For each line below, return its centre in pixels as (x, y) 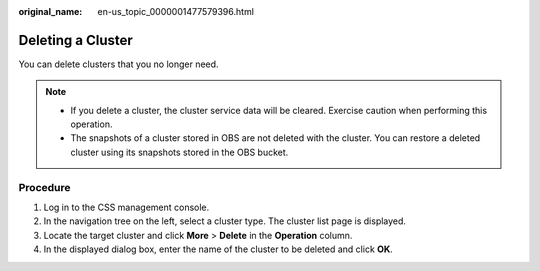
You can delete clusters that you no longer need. (118, 64)
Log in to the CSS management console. (126, 207)
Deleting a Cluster (76, 40)
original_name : (50, 11)
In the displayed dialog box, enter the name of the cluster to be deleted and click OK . (218, 249)
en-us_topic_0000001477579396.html (176, 11)
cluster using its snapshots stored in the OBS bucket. (179, 152)
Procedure (44, 187)
